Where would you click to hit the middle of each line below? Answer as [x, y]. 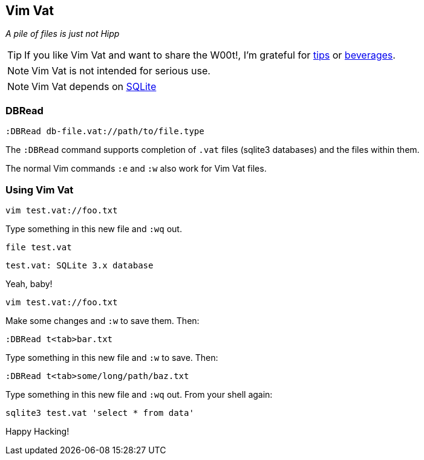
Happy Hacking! [38, 431]
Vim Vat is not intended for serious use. [121, 71]
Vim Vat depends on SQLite [94, 87]
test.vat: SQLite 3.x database [80, 265]
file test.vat [39, 247]
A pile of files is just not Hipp [63, 34]
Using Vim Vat [40, 190]
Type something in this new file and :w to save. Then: [112, 357]
